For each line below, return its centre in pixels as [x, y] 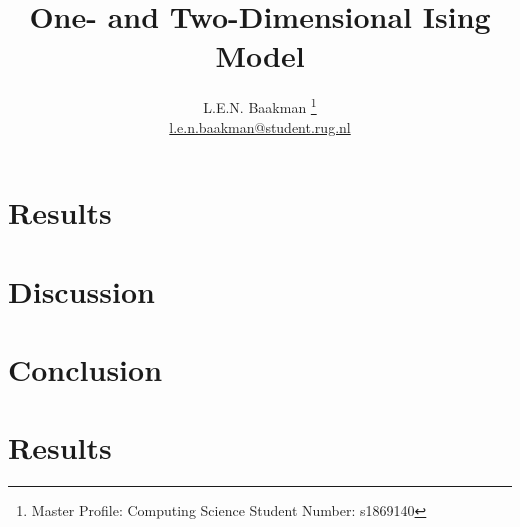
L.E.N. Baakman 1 [260, 105]
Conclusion [85, 368]
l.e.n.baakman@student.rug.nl [260, 126]
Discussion [81, 290]
